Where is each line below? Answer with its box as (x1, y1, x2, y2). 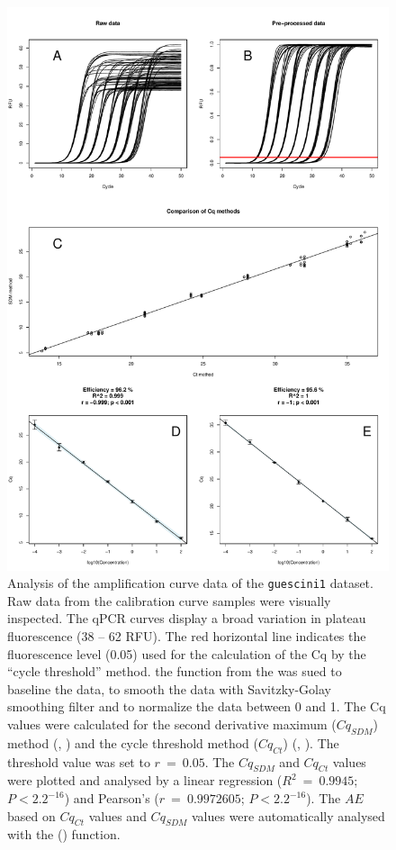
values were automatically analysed (191, 806, 385, 825)
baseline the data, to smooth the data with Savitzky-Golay (7, 679, 331, 698)
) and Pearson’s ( (64, 789, 159, 807)
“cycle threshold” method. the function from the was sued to (7, 662, 342, 681)
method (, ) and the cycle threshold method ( (7, 733, 258, 752)
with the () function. (7, 825, 121, 844)
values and (88, 806, 147, 825)
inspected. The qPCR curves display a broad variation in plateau (7, 609, 366, 628)
